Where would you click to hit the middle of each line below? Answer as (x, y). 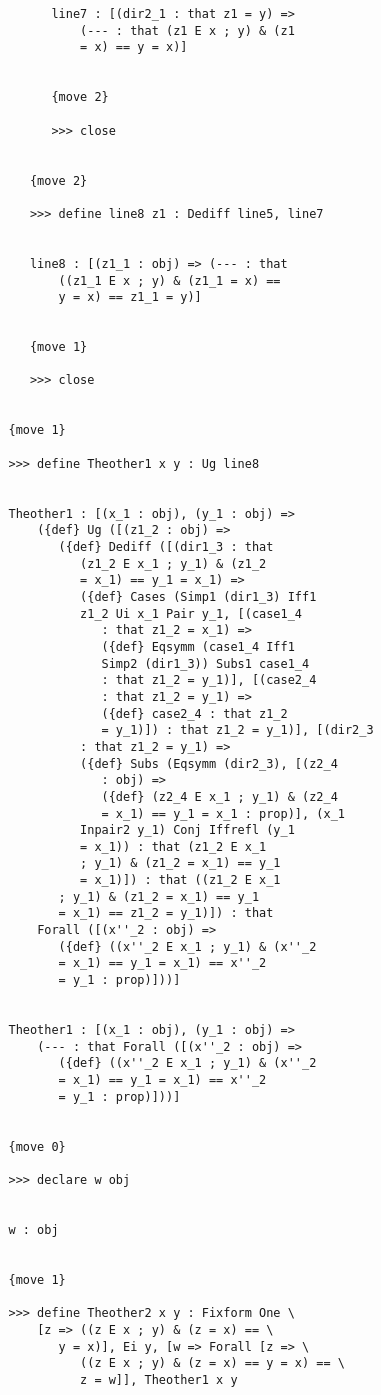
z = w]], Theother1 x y (159, 1379)
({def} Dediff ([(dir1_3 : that (166, 547)
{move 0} (37, 1146)
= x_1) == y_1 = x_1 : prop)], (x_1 (223, 813)
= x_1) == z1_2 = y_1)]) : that (166, 913)
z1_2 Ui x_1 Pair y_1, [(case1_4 (191, 613)
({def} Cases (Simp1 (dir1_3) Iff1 (198, 596)
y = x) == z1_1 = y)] (130, 297)
